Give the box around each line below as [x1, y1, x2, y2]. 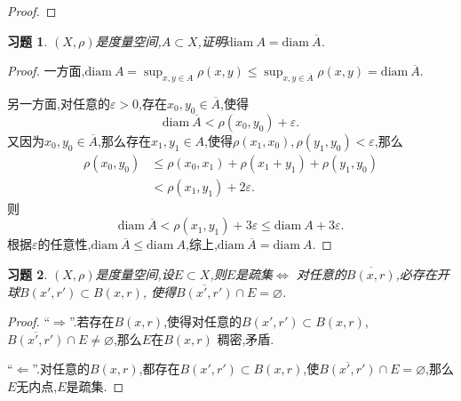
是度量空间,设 [95, 265, 174, 284]
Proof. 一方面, [7, 61, 85, 80]
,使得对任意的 [163, 312, 242, 331]
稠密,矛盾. [217, 329, 274, 348]
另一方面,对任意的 [7, 93, 110, 112]
